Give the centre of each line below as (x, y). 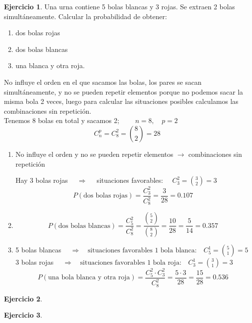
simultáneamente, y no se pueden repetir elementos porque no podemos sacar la (124, 91)
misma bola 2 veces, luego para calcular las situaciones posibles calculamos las (121, 101)
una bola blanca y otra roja (89, 278)
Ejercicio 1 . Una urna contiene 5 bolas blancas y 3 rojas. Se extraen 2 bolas (120, 6)
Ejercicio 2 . (23, 298)
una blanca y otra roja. (50, 65)
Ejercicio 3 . (23, 315)
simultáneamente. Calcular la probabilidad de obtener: (86, 16)
